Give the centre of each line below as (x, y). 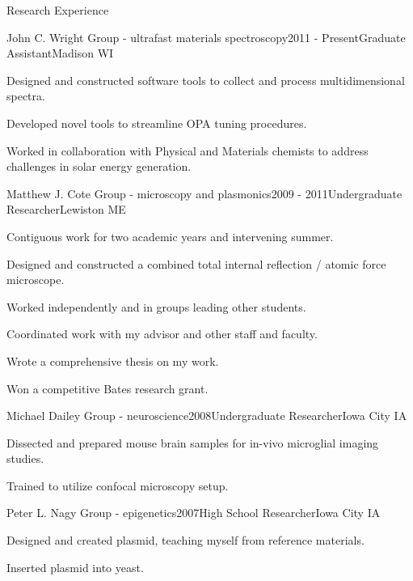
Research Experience (58, 10)
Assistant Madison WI (60, 53)
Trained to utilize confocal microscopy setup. (118, 485)
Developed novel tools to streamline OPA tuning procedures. (157, 123)
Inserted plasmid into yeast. (75, 567)
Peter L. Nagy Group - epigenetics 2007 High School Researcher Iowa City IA (194, 513)
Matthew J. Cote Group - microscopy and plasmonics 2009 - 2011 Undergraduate (204, 193)
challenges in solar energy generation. (99, 166)
